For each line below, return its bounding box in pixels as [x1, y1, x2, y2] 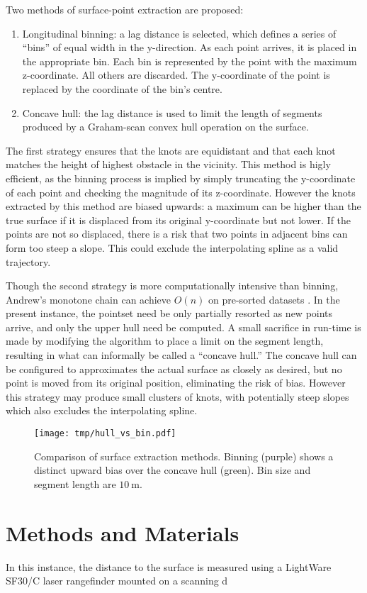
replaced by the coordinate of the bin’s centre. [22, 81, 222, 96]
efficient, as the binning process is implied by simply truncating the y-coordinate [6, 170, 356, 185]
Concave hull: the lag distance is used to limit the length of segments [22, 105, 322, 120]
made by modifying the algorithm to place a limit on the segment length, [6, 333, 324, 348]
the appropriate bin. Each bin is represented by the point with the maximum [22, 53, 357, 68]
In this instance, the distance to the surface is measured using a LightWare [6, 559, 332, 574]
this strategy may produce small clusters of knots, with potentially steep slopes [6, 389, 349, 404]
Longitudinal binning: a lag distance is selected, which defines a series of [22, 26, 337, 40]
